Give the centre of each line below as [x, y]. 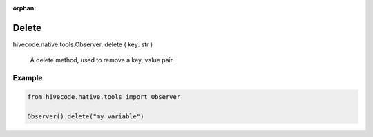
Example [28, 78]
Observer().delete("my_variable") [86, 116]
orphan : [25, 8]
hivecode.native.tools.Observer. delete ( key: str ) [83, 44]
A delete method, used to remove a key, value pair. [102, 60]
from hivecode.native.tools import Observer [104, 97]
